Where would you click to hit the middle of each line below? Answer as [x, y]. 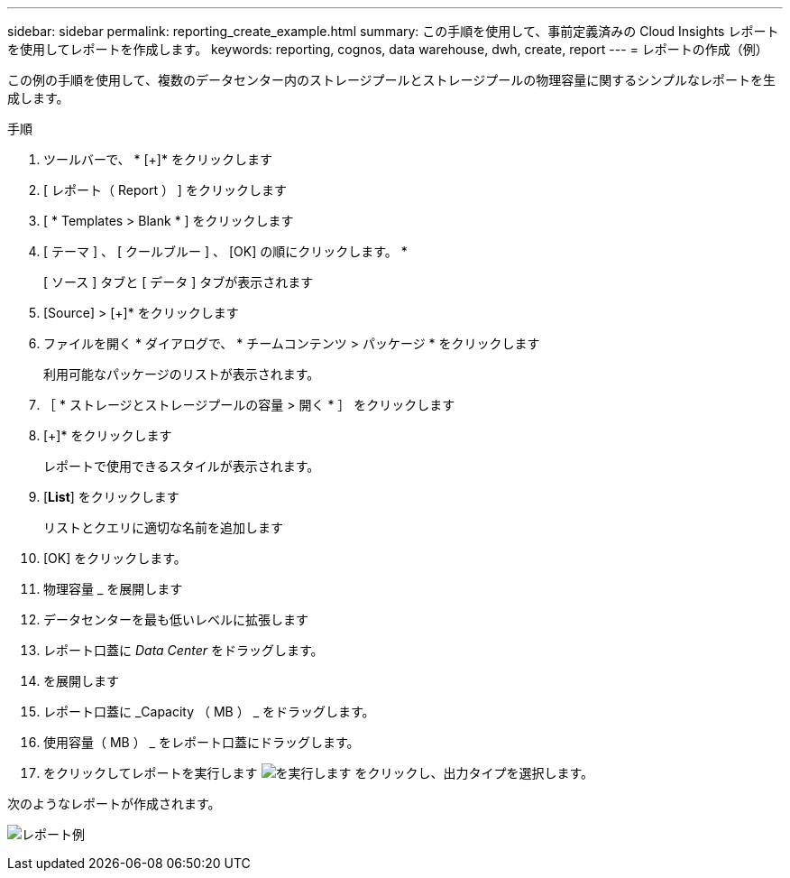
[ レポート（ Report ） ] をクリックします [165, 190]
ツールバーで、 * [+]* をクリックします [158, 159]
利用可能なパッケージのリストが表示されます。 [182, 374]
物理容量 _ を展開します [113, 589]
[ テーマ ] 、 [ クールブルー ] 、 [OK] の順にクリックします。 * [225, 251]
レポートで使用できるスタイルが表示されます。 [182, 466]
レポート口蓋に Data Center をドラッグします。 [184, 650]
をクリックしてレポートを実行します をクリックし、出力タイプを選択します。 [319, 773]
